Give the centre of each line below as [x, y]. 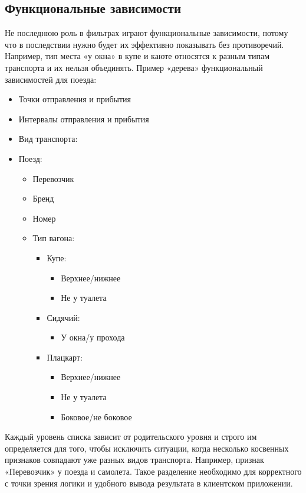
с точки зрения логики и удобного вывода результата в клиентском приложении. [149, 483]
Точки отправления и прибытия [75, 99]
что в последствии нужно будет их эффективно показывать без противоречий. [144, 44]
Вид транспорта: [48, 139]
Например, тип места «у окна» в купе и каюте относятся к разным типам [137, 56]
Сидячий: [63, 317]
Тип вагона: [54, 238]
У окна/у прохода [93, 337]
